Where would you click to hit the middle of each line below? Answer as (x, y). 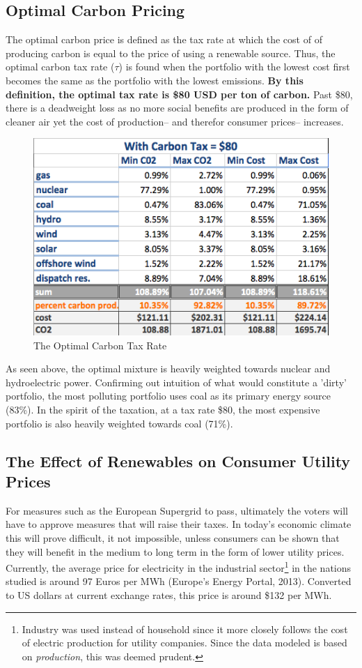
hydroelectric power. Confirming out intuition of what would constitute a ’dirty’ (176, 382)
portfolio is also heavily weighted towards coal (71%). (119, 423)
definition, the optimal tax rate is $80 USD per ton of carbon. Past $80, (179, 94)
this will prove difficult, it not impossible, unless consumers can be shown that (173, 537)
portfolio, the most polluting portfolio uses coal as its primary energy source (168, 396)
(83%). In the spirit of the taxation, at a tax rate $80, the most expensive (163, 409)
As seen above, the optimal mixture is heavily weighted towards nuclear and (168, 369)
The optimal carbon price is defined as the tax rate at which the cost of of (164, 39)
